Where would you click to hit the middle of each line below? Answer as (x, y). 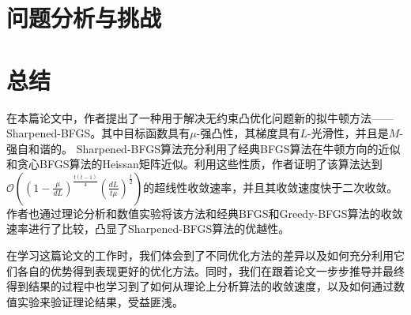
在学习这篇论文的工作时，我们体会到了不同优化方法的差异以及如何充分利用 (200, 255)
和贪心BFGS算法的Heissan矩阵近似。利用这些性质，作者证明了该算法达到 (194, 164)
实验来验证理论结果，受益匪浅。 (100, 301)
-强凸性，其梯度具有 (248, 133)
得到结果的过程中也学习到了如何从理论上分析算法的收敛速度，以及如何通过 (200, 286)
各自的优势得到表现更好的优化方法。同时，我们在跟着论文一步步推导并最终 (211, 270)
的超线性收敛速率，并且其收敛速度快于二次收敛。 (271, 187)
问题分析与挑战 (84, 18)
